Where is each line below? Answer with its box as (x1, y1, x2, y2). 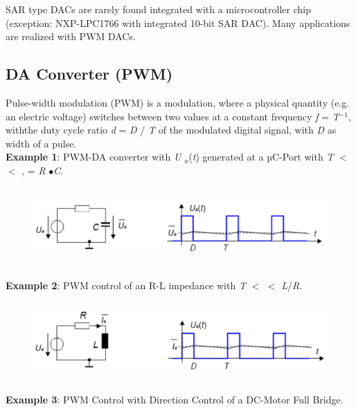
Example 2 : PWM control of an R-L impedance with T (6, 277, 246, 292)
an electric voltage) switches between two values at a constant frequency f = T (6, 109, 339, 123)
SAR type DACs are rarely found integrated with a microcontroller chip (6, 2, 311, 16)
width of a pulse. (6, 136, 77, 150)
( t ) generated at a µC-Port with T (188, 149, 334, 164)
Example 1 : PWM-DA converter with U (6, 149, 181, 164)
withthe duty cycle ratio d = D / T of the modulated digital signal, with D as (6, 122, 337, 137)
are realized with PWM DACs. (6, 29, 136, 44)
